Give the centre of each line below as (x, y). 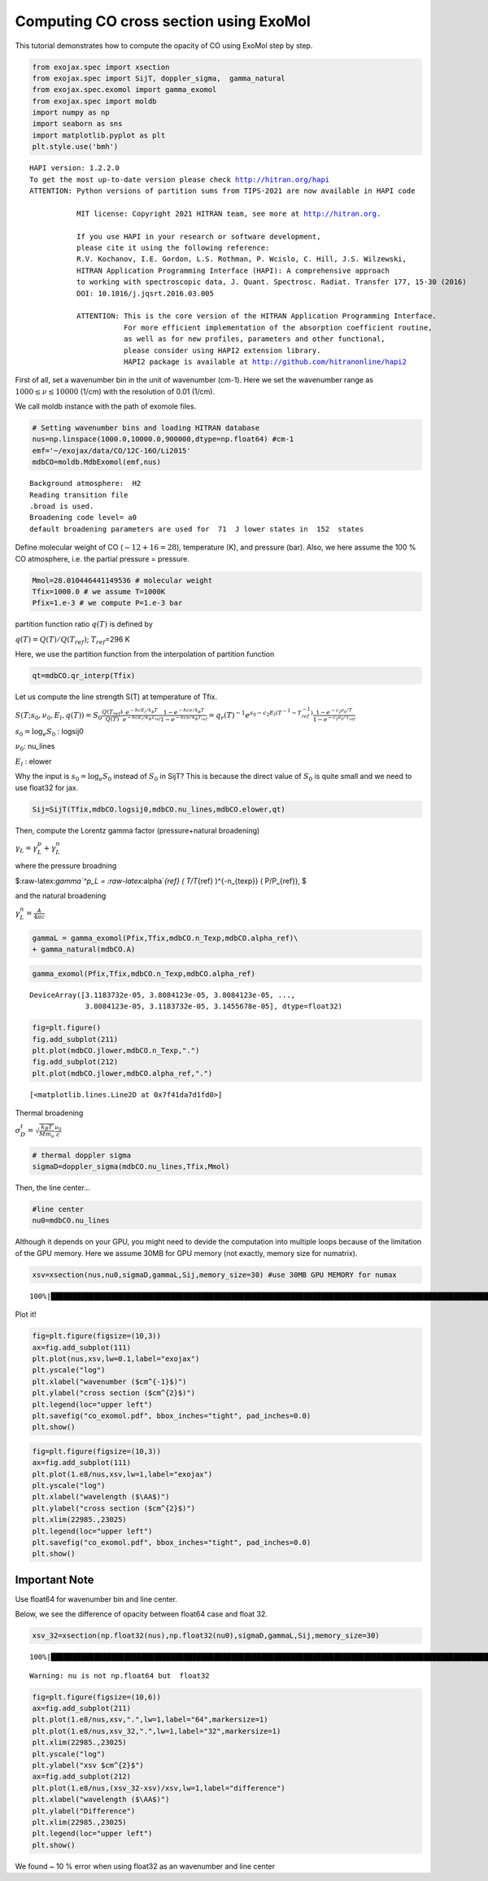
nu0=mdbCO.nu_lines (71, 1220)
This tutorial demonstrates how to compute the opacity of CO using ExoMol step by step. (164, 46)
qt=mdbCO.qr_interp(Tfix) (84, 676)
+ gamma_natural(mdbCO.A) (84, 949)
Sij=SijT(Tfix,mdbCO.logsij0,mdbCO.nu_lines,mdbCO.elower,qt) (159, 809)
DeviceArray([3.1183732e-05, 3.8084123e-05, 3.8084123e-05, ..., (163, 995)
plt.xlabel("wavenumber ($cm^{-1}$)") (109, 1381)
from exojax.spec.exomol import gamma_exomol (124, 90)
